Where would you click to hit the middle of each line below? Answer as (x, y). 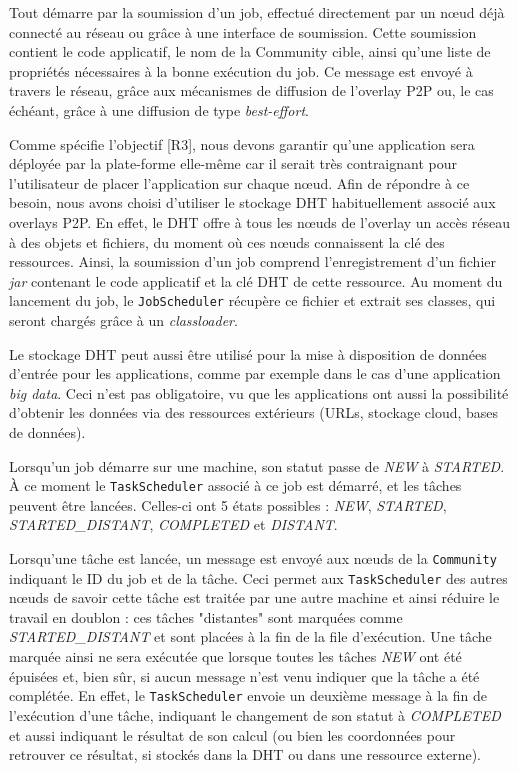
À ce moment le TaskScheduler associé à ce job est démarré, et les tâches (235, 485)
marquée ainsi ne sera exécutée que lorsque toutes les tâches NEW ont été (235, 656)
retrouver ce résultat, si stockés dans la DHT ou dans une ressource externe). (245, 754)
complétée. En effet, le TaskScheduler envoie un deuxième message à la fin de (248, 695)
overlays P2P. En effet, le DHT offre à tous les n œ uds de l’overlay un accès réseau (260, 221)
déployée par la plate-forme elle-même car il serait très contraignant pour (233, 163)
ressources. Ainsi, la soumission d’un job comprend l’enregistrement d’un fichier (252, 261)
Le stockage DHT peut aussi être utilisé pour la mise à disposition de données (248, 353)
